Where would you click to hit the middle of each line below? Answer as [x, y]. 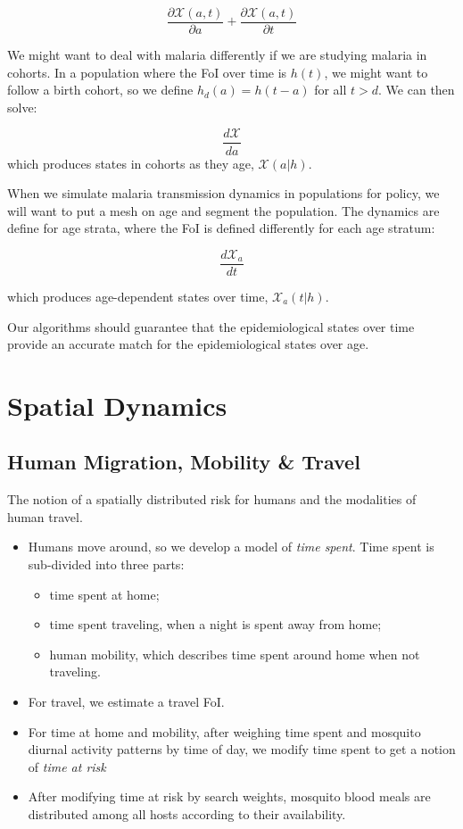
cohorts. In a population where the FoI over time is [147, 72]
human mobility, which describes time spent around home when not [235, 654]
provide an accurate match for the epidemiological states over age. [188, 344]
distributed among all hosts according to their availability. [187, 814]
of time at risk [67, 766]
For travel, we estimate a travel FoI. [126, 702]
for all [331, 90]
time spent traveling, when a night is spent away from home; [215, 624]
